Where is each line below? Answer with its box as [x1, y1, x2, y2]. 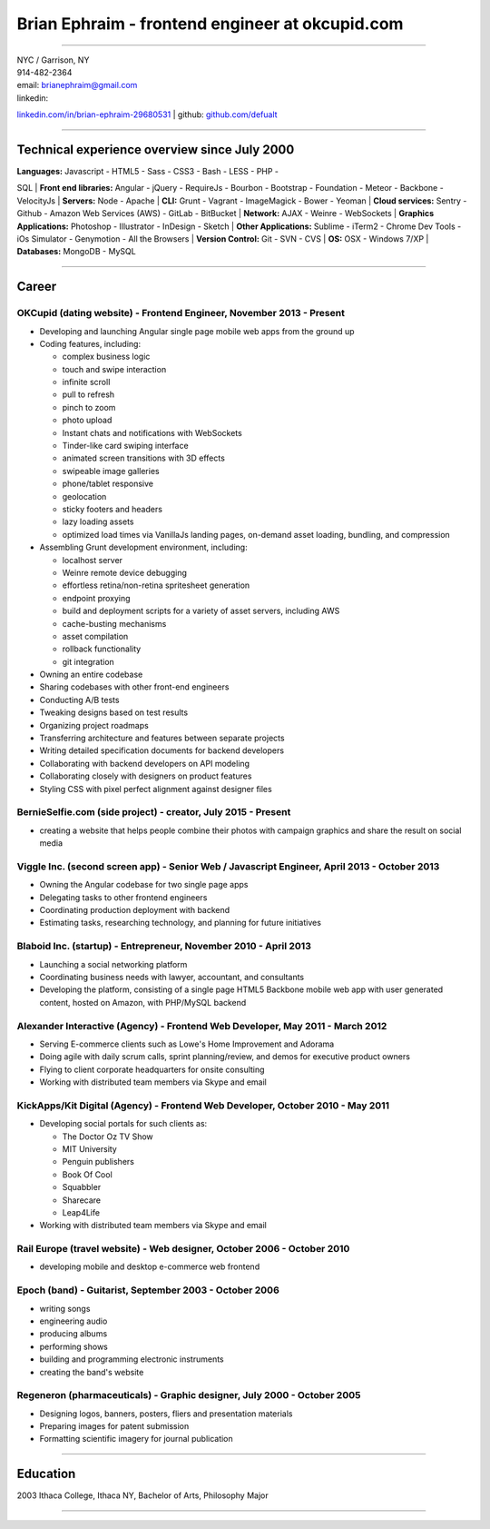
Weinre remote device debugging [62, 567, 188, 578]
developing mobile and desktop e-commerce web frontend [39, 1261, 260, 1272]
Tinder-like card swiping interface [62, 441, 190, 452]
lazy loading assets [62, 516, 134, 527]
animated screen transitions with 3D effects [62, 452, 226, 463]
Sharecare [62, 1195, 102, 1206]
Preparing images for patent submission [39, 1421, 190, 1432]
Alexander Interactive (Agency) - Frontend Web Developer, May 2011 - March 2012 [16, 1019, 387, 1032]
